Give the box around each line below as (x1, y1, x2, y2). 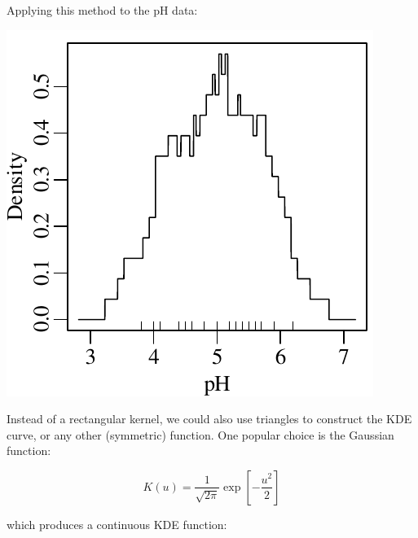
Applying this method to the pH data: (7, 2, 198, 18)
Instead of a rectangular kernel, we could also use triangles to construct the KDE (7, 410, 412, 427)
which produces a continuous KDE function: (7, 515, 227, 532)
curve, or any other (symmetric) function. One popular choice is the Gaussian (7, 426, 394, 443)
